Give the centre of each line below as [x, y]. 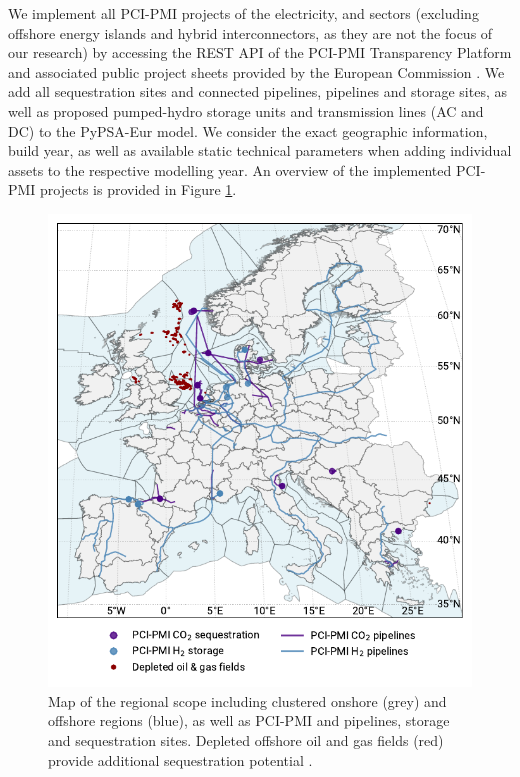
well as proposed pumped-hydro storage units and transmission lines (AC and [246, 110]
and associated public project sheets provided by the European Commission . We [256, 71]
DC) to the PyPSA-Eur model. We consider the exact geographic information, [248, 130]
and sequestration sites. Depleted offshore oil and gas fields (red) [246, 740]
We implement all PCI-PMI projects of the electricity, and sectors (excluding [243, 13]
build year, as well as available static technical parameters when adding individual [260, 150]
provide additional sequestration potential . [180, 759]
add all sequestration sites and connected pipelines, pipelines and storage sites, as [257, 91]
